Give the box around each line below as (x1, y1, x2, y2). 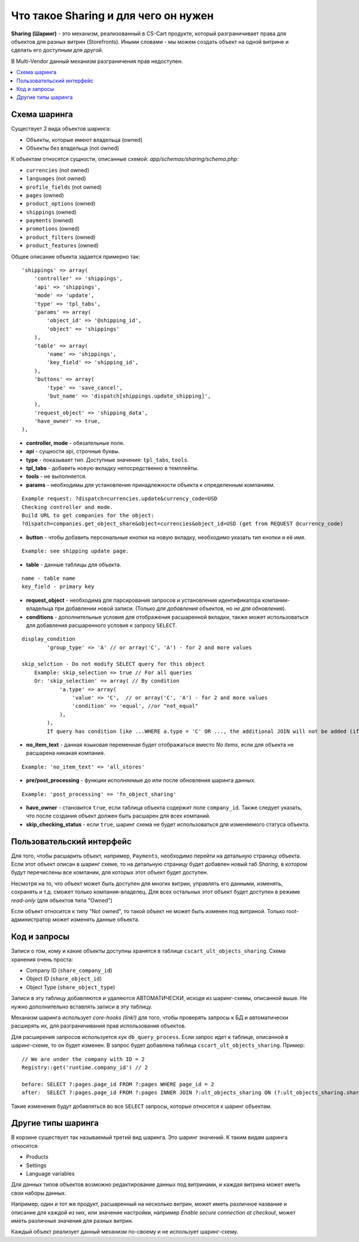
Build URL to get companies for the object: (22, 512, 155, 519)
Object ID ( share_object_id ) (26, 975, 102, 982)
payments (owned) (26, 217, 74, 224)
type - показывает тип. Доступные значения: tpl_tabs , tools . (26, 456, 189, 464)
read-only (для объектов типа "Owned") (11, 896, 113, 904)
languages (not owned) (26, 175, 86, 182)
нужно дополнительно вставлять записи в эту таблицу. (11, 1003, 153, 1010)
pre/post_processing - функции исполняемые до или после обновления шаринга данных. (26, 777, 256, 784)
